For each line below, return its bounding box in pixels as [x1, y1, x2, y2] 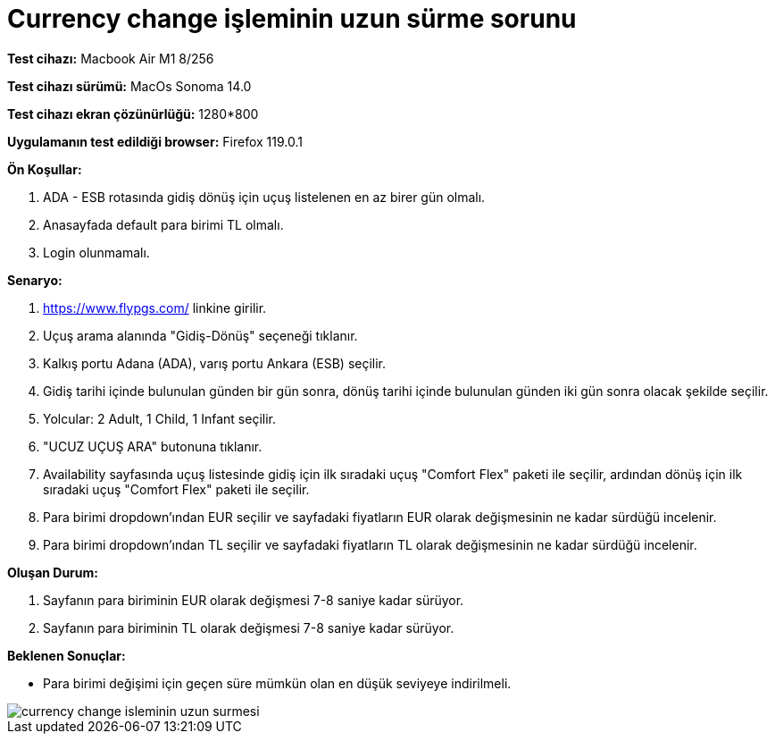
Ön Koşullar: [7, 161, 82, 177]
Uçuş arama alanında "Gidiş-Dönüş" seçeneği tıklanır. [43, 327, 358, 343]
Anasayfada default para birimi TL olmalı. [43, 216, 284, 232]
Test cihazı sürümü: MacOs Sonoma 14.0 [7, 78, 252, 94]
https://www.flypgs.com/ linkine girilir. [43, 299, 267, 316]
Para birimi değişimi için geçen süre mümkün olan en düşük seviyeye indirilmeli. [43, 675, 512, 691]
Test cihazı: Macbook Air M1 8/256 [7, 50, 214, 66]
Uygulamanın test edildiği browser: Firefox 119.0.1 [7, 133, 303, 149]
